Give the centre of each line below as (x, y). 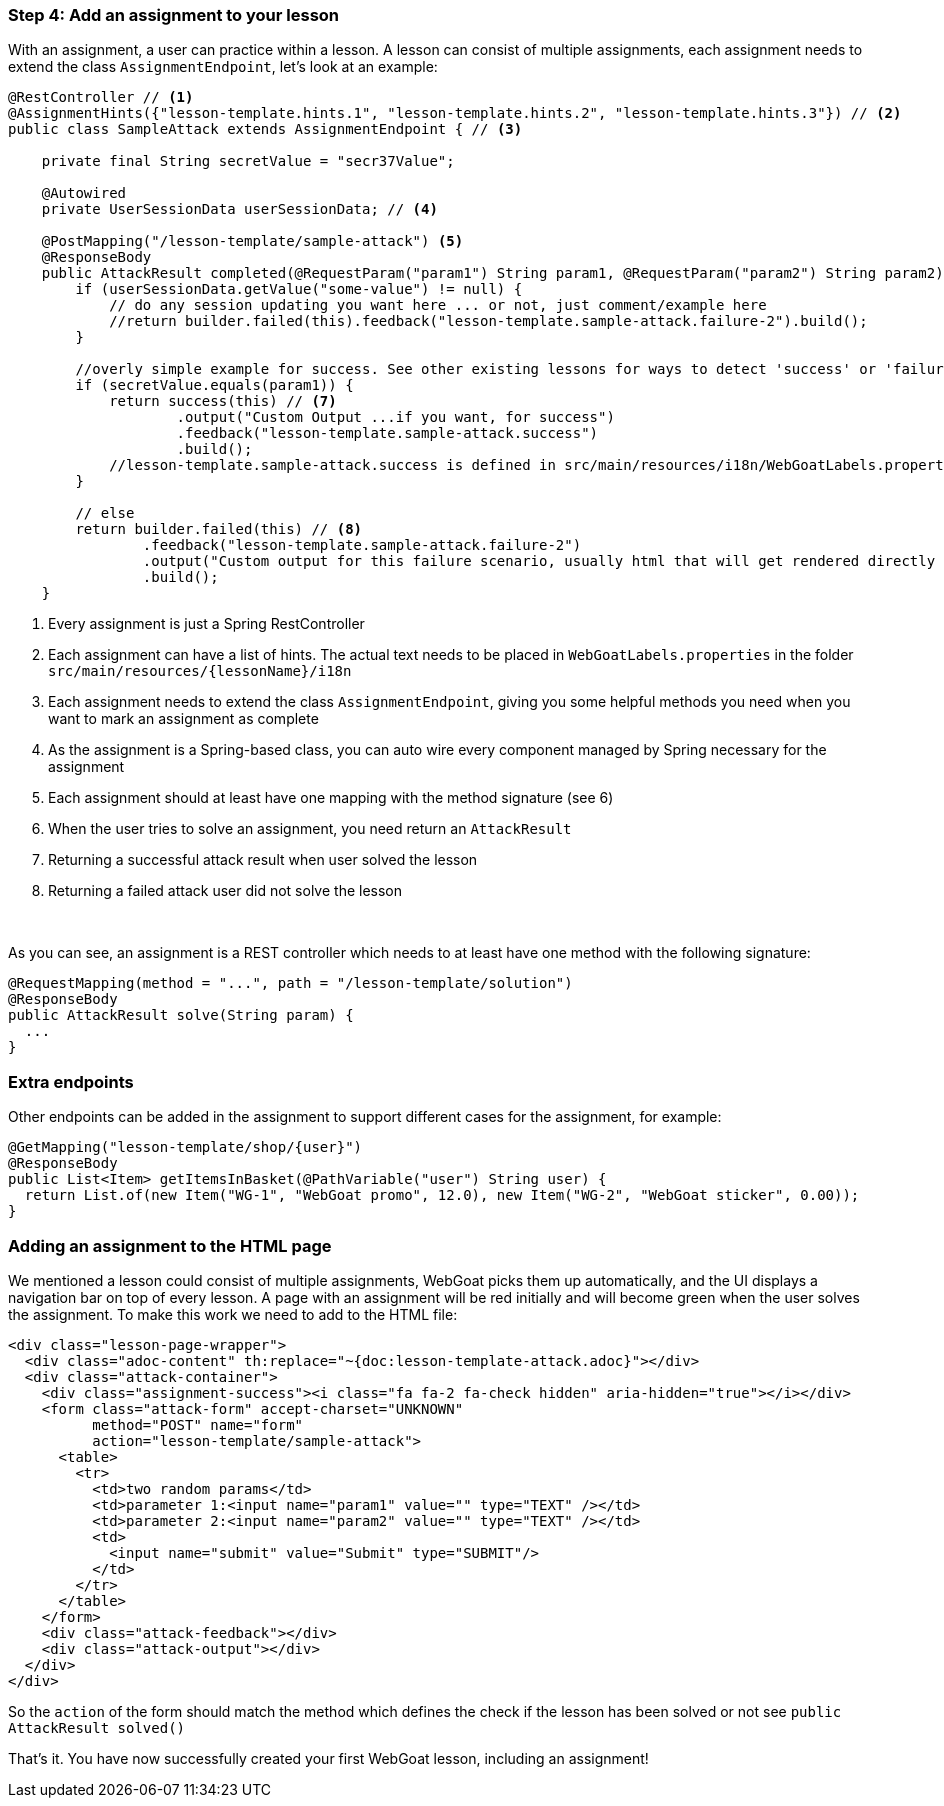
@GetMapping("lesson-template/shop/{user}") (185, 1147)
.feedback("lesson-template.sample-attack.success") (387, 433)
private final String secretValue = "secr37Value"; (248, 161)
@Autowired (84, 193)
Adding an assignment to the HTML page (170, 1245)
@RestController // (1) (101, 97)
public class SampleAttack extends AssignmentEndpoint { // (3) (265, 129)
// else (105, 513)
